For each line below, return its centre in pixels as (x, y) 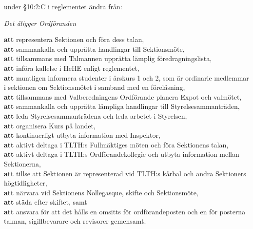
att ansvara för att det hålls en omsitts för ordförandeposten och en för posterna (125, 211)
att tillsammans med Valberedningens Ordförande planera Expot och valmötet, (123, 96)
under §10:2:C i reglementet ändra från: (63, 6)
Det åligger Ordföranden (40, 23)
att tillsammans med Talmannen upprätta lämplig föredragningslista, (108, 58)
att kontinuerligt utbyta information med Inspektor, (82, 135)
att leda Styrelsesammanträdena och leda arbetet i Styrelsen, (96, 115)
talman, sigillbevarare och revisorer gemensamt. (75, 221)
